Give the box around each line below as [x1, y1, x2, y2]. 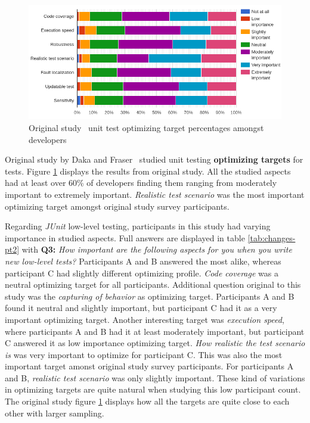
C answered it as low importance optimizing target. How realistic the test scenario [5, 337, 305, 349]
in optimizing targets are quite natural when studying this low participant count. [5, 383, 301, 396]
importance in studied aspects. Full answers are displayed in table [5, 231, 245, 244]
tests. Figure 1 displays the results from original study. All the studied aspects [5, 164, 291, 177]
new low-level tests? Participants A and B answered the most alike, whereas [5, 254, 281, 267]
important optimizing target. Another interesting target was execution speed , [5, 313, 284, 325]
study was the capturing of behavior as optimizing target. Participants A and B [5, 290, 294, 302]
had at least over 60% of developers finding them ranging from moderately [5, 176, 277, 189]
